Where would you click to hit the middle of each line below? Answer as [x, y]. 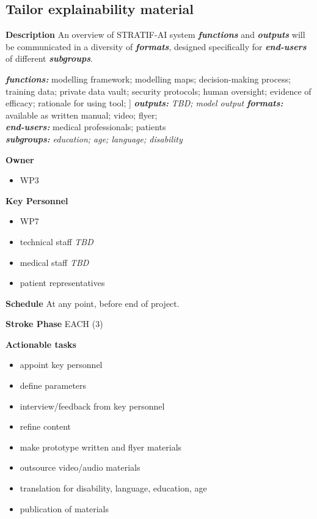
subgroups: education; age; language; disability [94, 138]
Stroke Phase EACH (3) [54, 324]
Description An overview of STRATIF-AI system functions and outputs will [155, 35]
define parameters [53, 385]
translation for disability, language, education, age [113, 488]
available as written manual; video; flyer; [82, 115]
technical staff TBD [56, 241]
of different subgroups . [49, 58]
